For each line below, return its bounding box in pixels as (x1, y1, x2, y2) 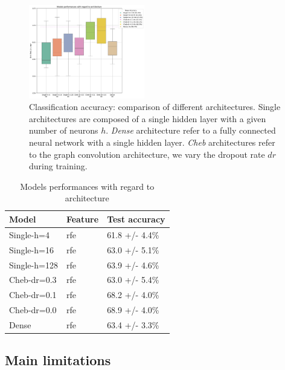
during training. (29, 160, 88, 172)
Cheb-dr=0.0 (9, 303, 57, 316)
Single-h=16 (9, 243, 54, 256)
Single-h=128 (9, 258, 58, 271)
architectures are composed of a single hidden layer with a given (29, 112, 266, 125)
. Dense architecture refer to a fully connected (106, 124, 276, 137)
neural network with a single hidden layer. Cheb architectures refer (29, 136, 275, 149)
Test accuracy (107, 212, 165, 225)
